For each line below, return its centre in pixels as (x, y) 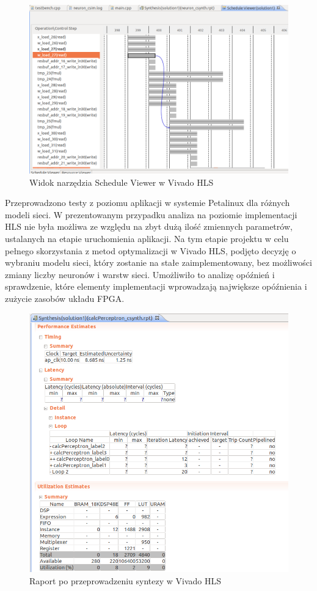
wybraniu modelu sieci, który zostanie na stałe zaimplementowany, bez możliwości (158, 262)
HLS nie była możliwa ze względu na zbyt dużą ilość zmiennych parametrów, (149, 226)
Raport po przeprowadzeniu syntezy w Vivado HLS (126, 580)
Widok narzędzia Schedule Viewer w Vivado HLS (122, 182)
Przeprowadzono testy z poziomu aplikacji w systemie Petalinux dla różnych (148, 203)
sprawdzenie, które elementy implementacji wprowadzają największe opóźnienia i (156, 286)
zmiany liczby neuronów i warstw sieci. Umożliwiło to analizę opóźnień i (140, 274)
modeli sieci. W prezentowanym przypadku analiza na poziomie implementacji (151, 214)
